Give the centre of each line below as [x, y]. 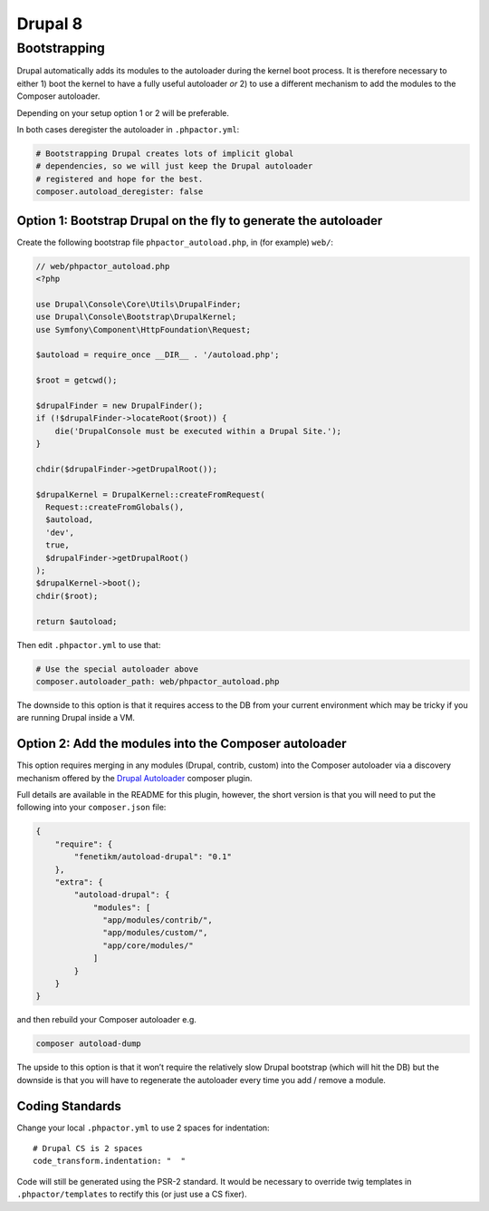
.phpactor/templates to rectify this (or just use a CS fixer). [132, 1194]
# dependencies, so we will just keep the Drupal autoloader [174, 166]
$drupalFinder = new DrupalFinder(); [120, 405]
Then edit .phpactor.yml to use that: [89, 644]
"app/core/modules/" [148, 945]
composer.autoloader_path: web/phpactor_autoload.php [158, 681]
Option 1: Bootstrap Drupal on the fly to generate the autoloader [200, 221]
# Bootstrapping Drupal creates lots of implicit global [165, 153]
